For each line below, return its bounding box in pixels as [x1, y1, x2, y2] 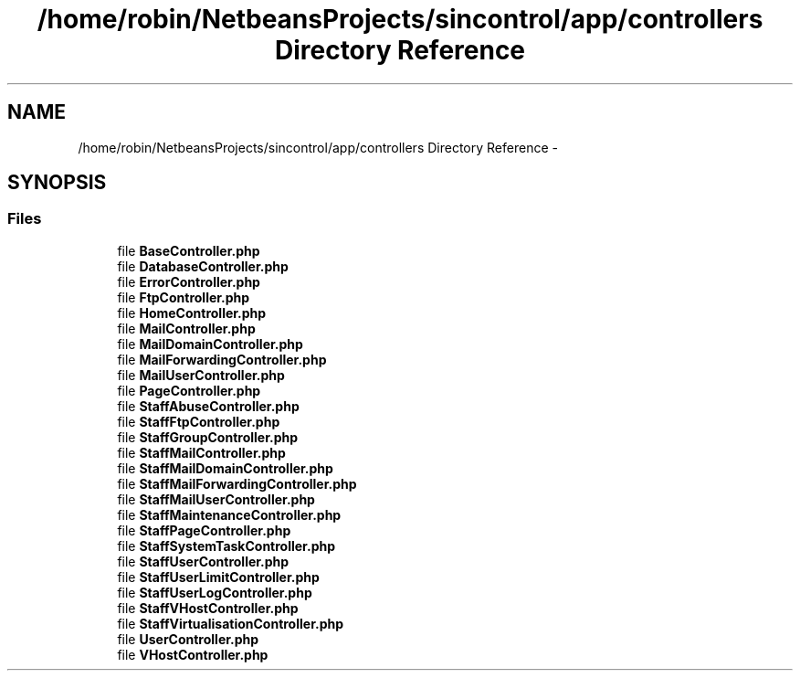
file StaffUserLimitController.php [117, 568, 320, 585]
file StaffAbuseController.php [117, 397, 300, 414]
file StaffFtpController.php [117, 413, 280, 429]
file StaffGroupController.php [117, 429, 299, 445]
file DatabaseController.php [117, 258, 289, 274]
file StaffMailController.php [117, 444, 286, 461]
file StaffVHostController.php [117, 599, 299, 616]
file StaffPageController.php [117, 522, 291, 538]
